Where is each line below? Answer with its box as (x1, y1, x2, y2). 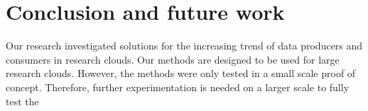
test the (6, 93, 39, 108)
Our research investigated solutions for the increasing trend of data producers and (6, 38, 363, 53)
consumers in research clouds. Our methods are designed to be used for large (6, 52, 340, 66)
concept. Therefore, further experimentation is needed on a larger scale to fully (6, 79, 350, 94)
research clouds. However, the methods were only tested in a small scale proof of (6, 66, 356, 81)
